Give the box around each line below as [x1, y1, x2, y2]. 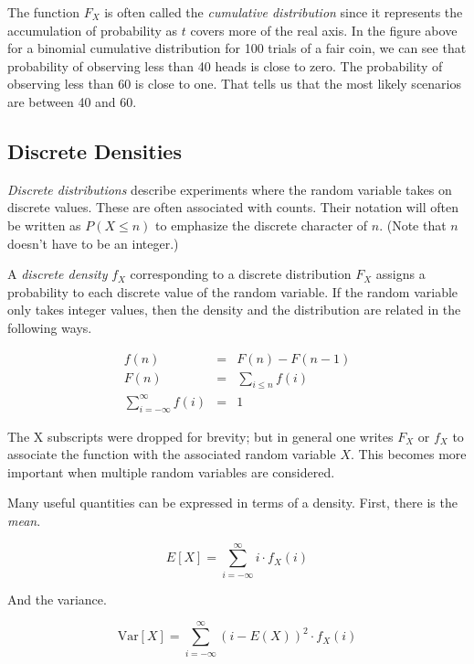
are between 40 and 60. [7, 91, 137, 111]
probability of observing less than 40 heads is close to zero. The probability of [7, 56, 443, 75]
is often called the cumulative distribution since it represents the [104, 3, 463, 21]
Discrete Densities [7, 136, 182, 165]
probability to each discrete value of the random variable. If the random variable [7, 282, 458, 301]
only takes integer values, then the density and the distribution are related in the [7, 300, 461, 319]
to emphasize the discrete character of [155, 215, 368, 234]
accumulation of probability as [7, 20, 178, 39]
